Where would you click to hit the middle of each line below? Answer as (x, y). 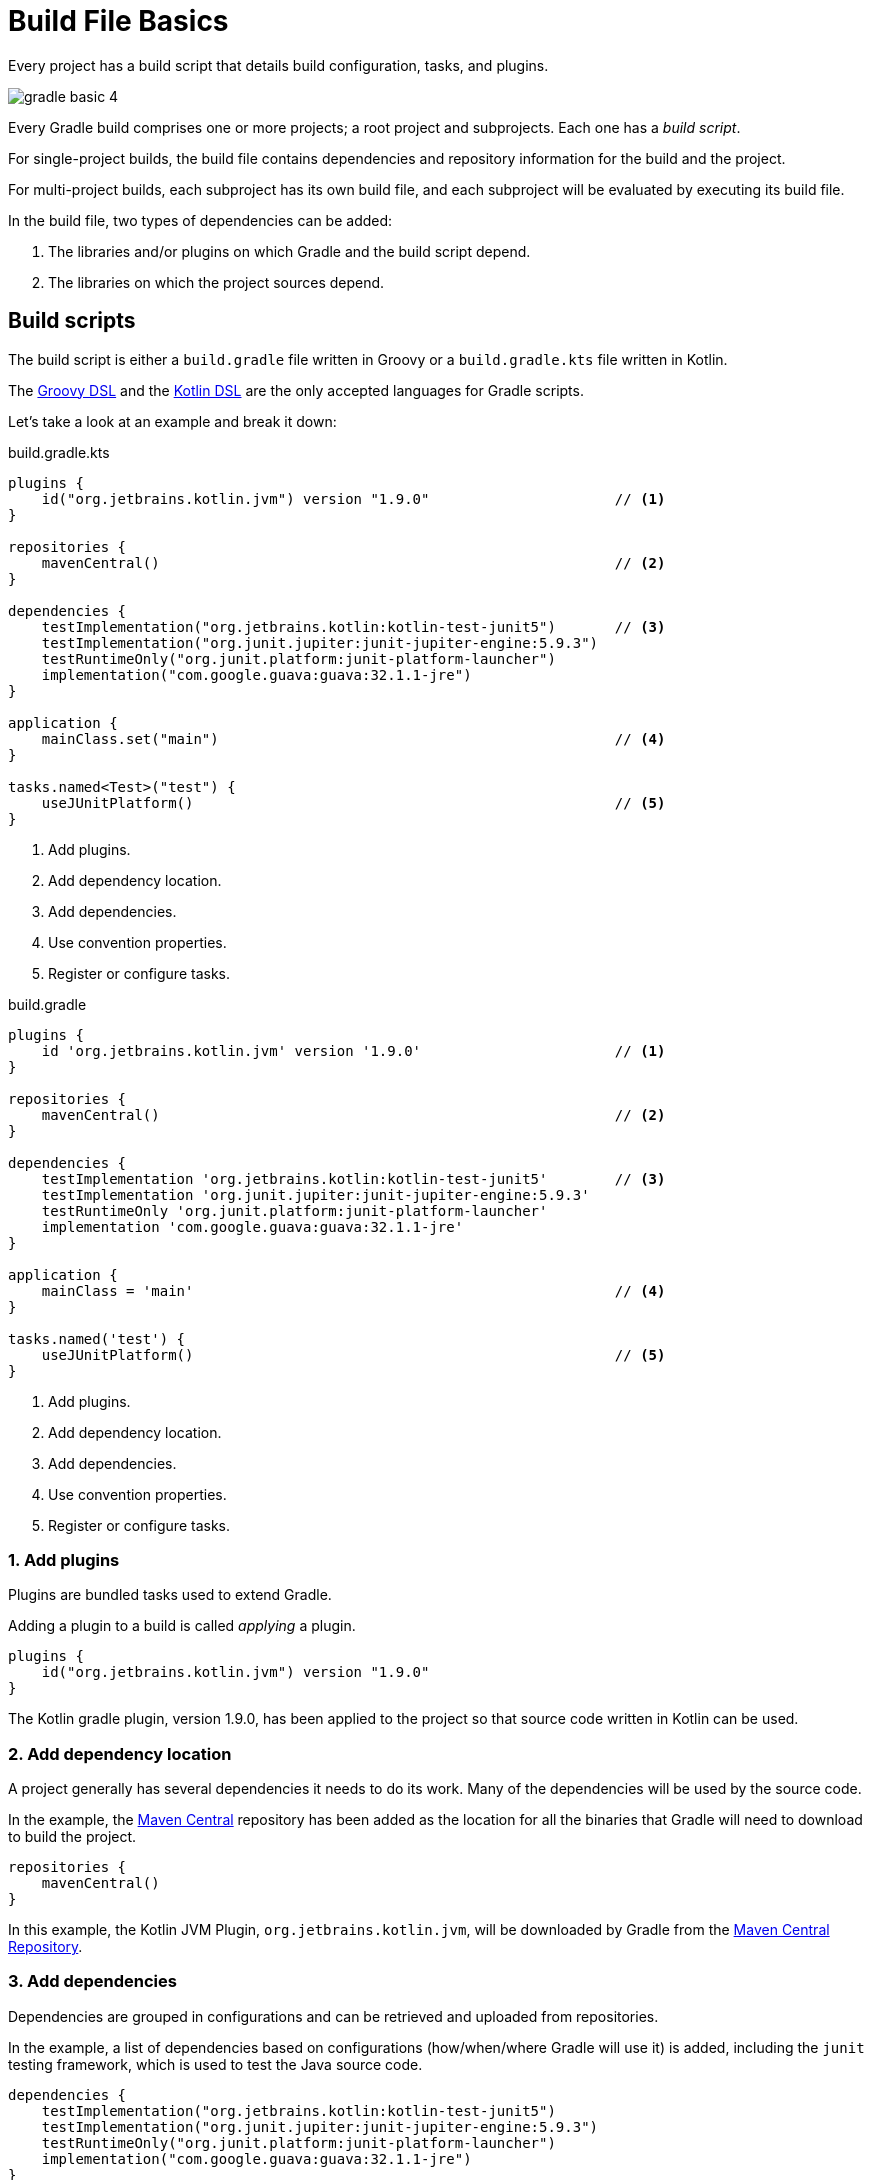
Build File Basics (118, 21)
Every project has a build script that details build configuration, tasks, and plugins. (278, 65)
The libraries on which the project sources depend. (216, 282)
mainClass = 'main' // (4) (353, 1290)
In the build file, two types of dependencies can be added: (200, 220)
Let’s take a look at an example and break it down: (172, 421)
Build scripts (72, 321)
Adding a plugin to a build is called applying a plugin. (182, 1626)
